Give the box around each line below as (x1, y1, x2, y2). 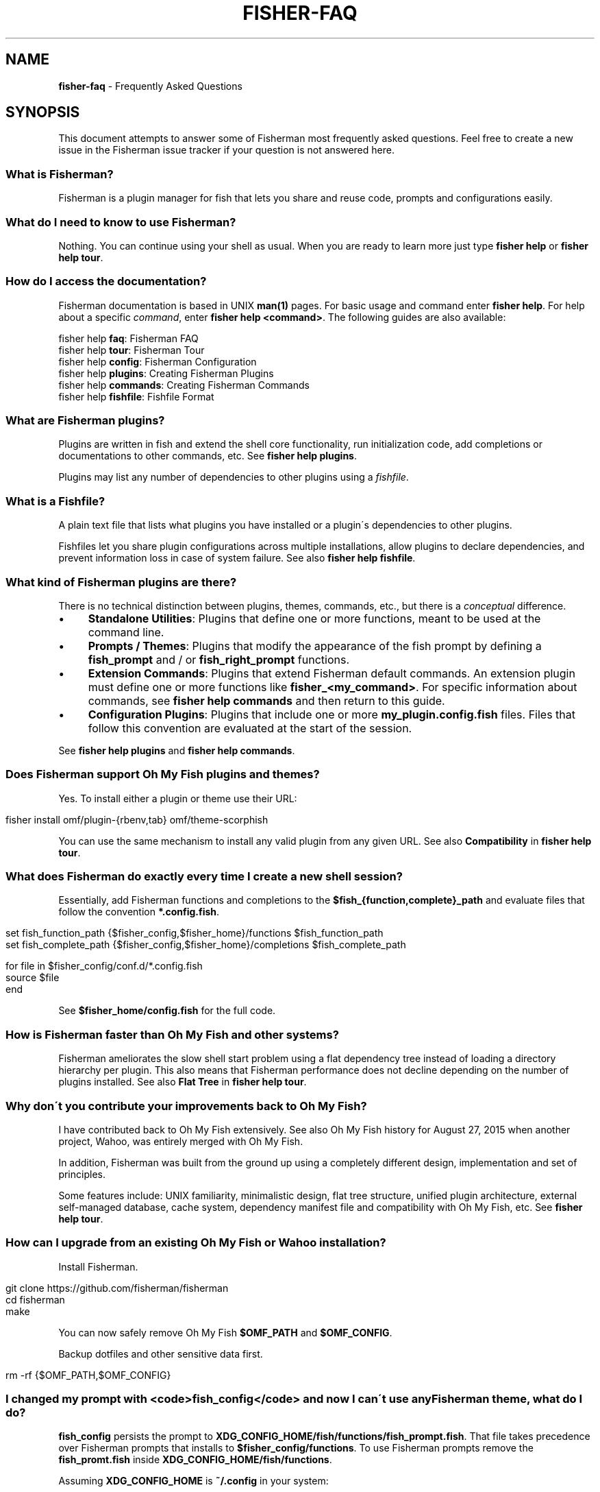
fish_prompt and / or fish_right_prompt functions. (88, 652, 349, 666)
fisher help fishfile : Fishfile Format (58, 390, 214, 402)
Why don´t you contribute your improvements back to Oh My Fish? (5, 1098, 367, 1113)
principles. (58, 1168, 105, 1180)
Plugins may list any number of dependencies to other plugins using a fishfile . (58, 471, 409, 483)
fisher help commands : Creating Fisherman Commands (58, 378, 310, 391)
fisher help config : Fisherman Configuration (58, 355, 257, 368)
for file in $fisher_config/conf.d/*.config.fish (5, 960, 203, 972)
